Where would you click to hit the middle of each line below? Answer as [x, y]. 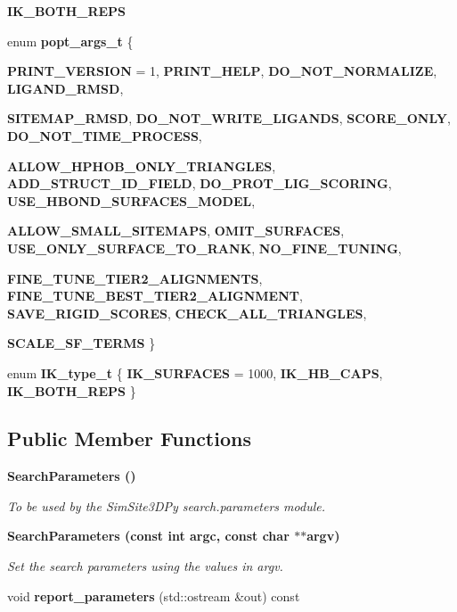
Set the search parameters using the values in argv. [145, 566]
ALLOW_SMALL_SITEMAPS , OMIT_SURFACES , [176, 231]
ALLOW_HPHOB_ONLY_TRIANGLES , [142, 165]
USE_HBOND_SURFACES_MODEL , [131, 200]
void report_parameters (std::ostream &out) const [154, 595]
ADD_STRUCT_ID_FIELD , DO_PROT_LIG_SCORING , [200, 183]
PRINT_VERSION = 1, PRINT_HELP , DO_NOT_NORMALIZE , [222, 71]
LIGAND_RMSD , [65, 88]
